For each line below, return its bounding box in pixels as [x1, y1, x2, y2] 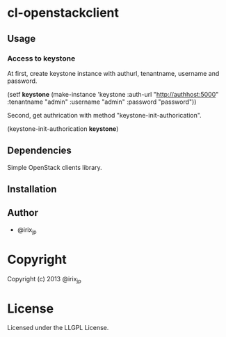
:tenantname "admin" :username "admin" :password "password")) [7, 97, 197, 106]
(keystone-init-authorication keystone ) [7, 124, 119, 133]
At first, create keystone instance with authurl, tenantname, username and [7, 69, 220, 77]
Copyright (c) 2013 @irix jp [7, 274, 81, 285]
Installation [7, 183, 57, 196]
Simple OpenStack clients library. [7, 163, 102, 171]
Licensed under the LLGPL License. [7, 324, 109, 332]
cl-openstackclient [7, 5, 120, 21]
